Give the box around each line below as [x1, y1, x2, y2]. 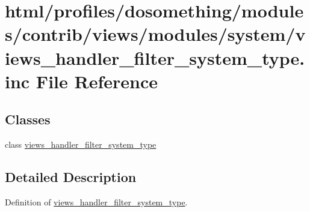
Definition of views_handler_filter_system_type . [5, 195, 188, 208]
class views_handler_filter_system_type [5, 138, 157, 151]
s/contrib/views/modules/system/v [5, 22, 306, 46]
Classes [5, 110, 51, 129]
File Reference [36, 68, 158, 93]
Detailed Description [5, 168, 137, 186]
